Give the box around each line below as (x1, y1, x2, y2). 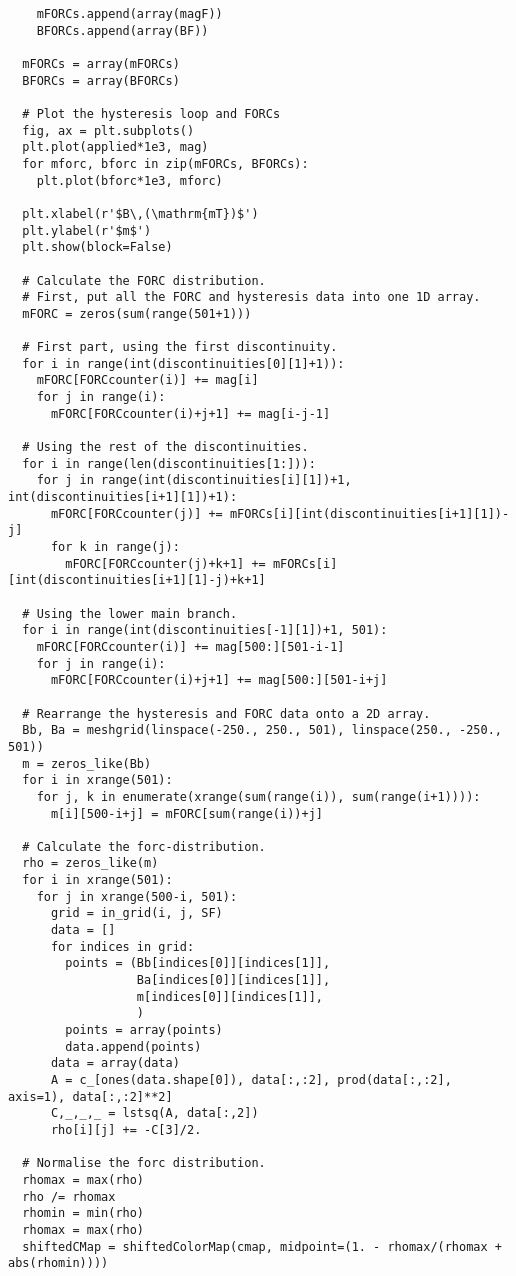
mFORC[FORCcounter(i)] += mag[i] (36, 373, 259, 388)
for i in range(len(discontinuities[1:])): (22, 456, 316, 471)
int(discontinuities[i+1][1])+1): (8, 490, 238, 505)
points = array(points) (65, 1023, 223, 1038)
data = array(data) (50, 1056, 180, 1071)
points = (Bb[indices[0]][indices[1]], (65, 956, 331, 971)
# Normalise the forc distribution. (22, 1156, 266, 1171)
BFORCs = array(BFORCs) (22, 73, 180, 88)
